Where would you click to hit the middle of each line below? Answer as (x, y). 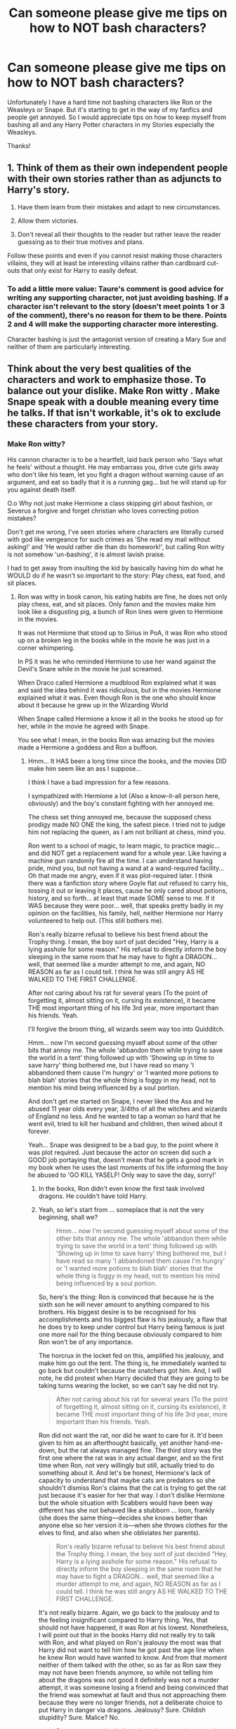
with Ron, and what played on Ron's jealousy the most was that (130, 1642)
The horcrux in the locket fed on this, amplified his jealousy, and (131, 1355)
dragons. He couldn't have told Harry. (93, 1196)
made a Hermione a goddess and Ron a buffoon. (87, 747)
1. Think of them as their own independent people (118, 168)
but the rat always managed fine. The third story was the (140, 1450)
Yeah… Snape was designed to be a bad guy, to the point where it (123, 1144)
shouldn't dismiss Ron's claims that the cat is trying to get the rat (132, 1487)
